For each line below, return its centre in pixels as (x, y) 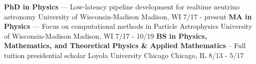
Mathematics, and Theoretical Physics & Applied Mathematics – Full (125, 45)
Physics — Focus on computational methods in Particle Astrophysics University (128, 26)
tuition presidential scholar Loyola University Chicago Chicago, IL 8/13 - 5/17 (124, 55)
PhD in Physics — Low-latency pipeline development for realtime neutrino (122, 6)
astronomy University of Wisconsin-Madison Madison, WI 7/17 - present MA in (128, 16)
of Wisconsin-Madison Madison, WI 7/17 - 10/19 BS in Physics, (106, 35)
